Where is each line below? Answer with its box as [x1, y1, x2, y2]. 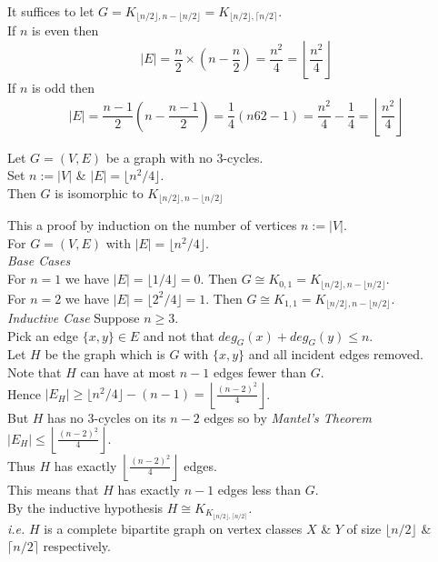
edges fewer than [214, 362, 306, 381]
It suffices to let [7, 2, 95, 20]
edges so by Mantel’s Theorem [204, 407, 372, 427]
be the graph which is [45, 345, 165, 364]
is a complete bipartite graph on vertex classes [44, 518, 303, 537]
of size [346, 518, 382, 537]
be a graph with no [105, 147, 213, 166]
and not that [143, 326, 214, 345]
